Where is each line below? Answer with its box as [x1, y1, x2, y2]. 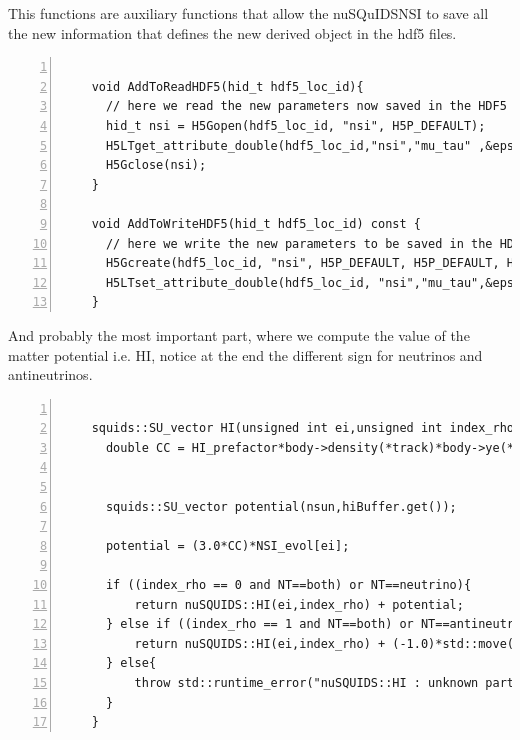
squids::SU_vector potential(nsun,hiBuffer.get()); [105, 499, 457, 514]
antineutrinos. [8, 364, 93, 385]
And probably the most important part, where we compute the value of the [8, 324, 470, 345]
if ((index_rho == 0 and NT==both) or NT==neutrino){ [105, 578, 472, 593]
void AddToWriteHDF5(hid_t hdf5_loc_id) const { [91, 216, 421, 231]
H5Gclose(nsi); [105, 158, 207, 173]
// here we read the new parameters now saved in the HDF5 [105, 99, 507, 114]
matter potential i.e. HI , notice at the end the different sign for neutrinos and [8, 344, 483, 365]
